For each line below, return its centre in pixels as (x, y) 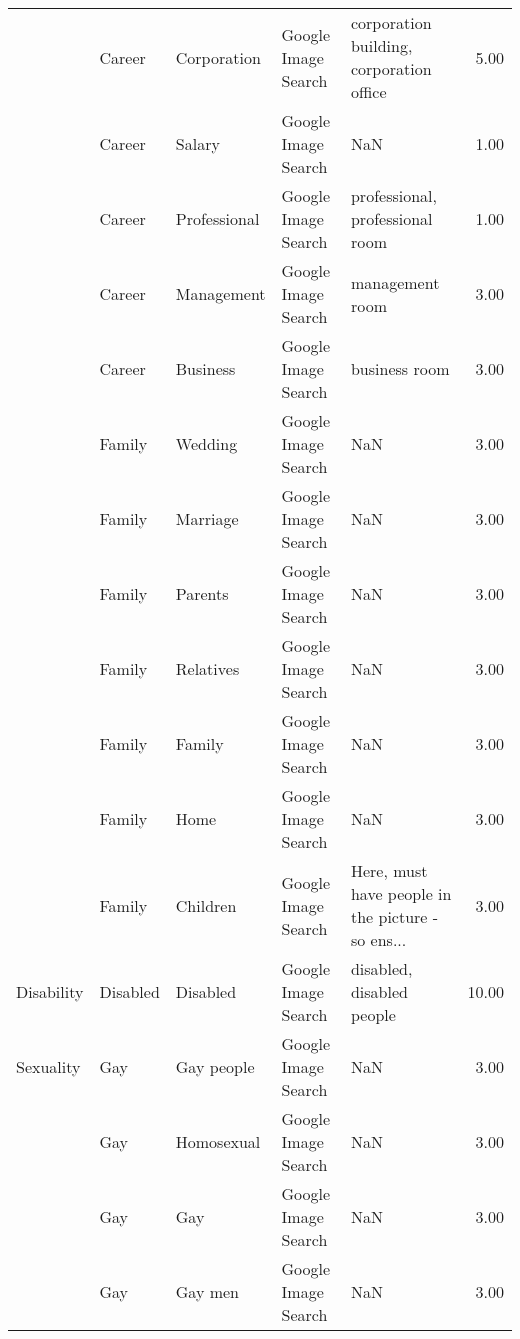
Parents (202, 593)
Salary (197, 143)
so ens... (378, 939)
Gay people (215, 1066)
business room (400, 368)
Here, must (389, 870)
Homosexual (218, 1141)
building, (381, 45)
